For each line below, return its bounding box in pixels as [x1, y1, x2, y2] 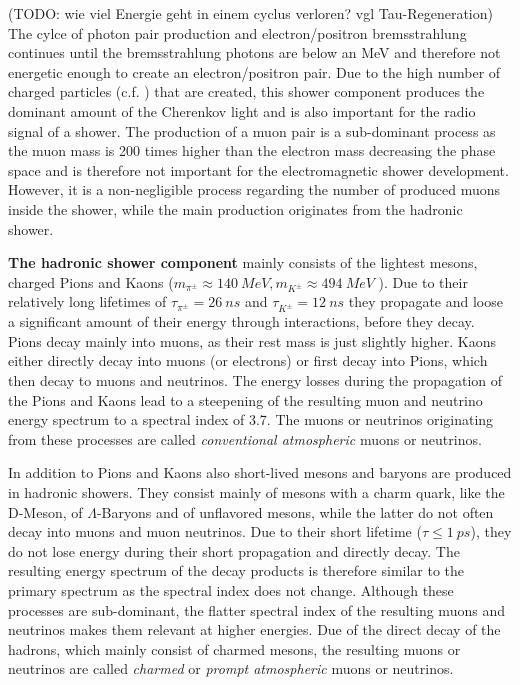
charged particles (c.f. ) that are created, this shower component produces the [8, 81, 485, 102]
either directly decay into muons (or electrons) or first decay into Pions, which [8, 350, 488, 371]
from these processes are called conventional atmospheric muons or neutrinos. [8, 428, 482, 449]
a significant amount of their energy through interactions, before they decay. [8, 311, 475, 332]
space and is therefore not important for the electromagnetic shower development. [8, 159, 509, 180]
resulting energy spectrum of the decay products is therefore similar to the [8, 560, 465, 581]
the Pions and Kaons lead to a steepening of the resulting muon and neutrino [8, 389, 483, 410]
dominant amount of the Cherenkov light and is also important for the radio [8, 100, 476, 121]
